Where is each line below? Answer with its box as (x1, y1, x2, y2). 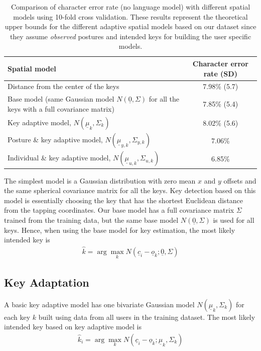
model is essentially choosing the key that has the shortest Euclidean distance (4, 195, 243, 205)
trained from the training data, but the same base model (4, 215, 179, 225)
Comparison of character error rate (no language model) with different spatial (11, 2, 250, 12)
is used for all (213, 215, 254, 225)
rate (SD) (203, 68, 237, 78)
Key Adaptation (4, 274, 89, 290)
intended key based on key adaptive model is (4, 321, 142, 332)
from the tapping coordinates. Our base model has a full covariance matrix (4, 205, 234, 215)
